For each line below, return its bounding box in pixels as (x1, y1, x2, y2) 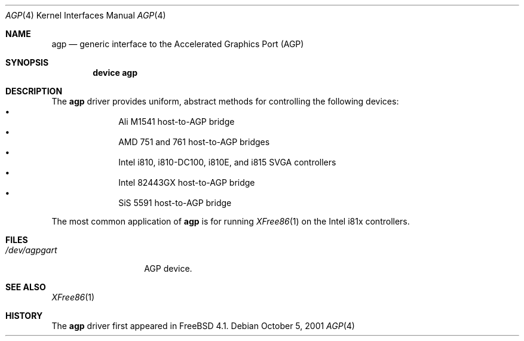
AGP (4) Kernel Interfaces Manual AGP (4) (5, 10, 166, 20)
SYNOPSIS (5, 57, 49, 67)
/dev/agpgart (5, 245, 57, 255)
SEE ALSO (5, 282, 46, 292)
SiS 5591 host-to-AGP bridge (118, 198, 232, 208)
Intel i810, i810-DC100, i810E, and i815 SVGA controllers (118, 157, 336, 167)
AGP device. (144, 263, 192, 274)
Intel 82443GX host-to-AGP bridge (118, 177, 255, 188)
